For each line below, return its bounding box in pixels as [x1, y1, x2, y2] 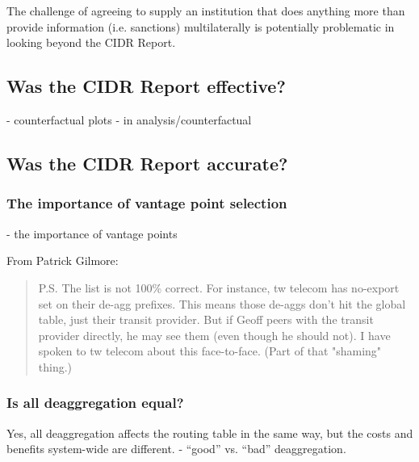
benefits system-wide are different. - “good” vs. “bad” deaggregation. [6, 440, 346, 457]
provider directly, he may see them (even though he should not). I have [38, 326, 391, 343]
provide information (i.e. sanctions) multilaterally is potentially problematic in [6, 18, 395, 35]
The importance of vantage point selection [6, 193, 287, 213]
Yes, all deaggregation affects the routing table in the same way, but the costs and [6, 424, 413, 441]
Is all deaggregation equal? [6, 393, 184, 413]
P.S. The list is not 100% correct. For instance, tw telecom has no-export [38, 279, 400, 296]
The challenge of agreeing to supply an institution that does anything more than [6, 2, 405, 19]
